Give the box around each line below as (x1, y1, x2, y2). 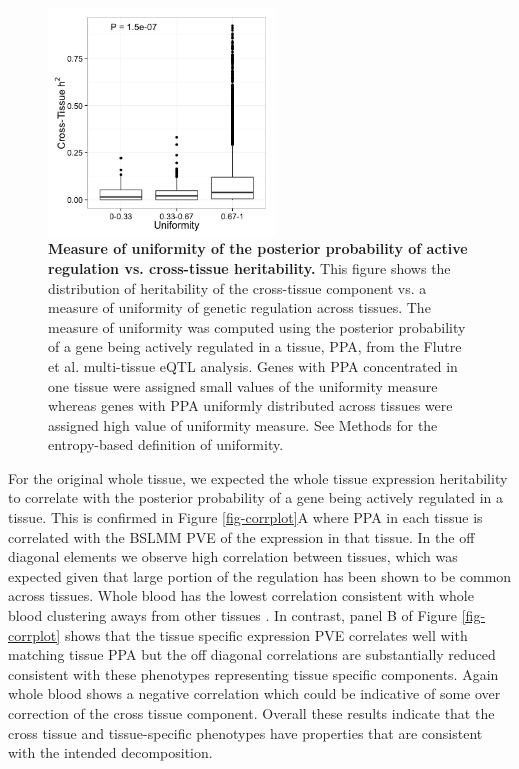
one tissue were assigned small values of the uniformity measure (48, 375, 438, 396)
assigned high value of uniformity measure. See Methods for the (48, 414, 438, 435)
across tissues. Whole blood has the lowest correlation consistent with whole (8, 585, 474, 606)
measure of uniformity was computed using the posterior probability (48, 316, 466, 337)
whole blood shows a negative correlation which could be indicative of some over (8, 683, 501, 704)
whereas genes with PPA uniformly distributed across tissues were (48, 395, 453, 416)
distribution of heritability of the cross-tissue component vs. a (48, 277, 427, 298)
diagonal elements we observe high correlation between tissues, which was (8, 546, 458, 567)
